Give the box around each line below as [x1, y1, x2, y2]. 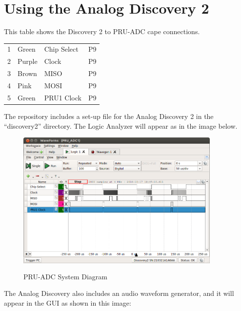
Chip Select [44, 44, 79, 54]
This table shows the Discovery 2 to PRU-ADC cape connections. [4, 26, 200, 37]
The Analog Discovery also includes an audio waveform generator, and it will [4, 288, 234, 298]
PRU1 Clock [44, 92, 81, 102]
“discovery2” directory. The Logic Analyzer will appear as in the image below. [4, 120, 238, 131]
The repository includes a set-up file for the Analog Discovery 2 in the [4, 111, 214, 121]
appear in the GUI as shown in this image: [4, 297, 131, 308]
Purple [18, 56, 38, 66]
